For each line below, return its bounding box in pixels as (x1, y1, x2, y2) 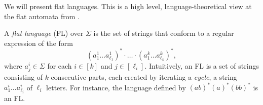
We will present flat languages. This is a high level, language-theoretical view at (4, 1, 252, 11)
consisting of (4, 72, 43, 82)
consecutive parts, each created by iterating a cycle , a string (51, 72, 237, 82)
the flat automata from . (4, 11, 80, 21)
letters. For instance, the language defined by (46, 82, 186, 92)
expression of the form (4, 37, 73, 48)
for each (47, 60, 72, 71)
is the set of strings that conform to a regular (93, 28, 234, 38)
